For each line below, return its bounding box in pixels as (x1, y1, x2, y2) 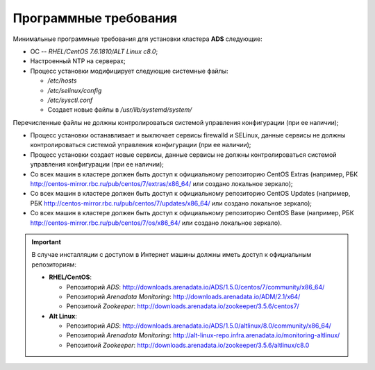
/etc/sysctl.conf (47, 96, 93, 104)
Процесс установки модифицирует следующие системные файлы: (30, 67, 228, 75)
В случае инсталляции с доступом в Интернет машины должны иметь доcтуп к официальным (31, 251, 312, 259)
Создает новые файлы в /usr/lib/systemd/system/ (47, 106, 192, 114)
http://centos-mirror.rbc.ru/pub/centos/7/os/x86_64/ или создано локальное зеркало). (30, 219, 283, 227)
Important (31, 237, 62, 246)
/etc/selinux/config (47, 86, 102, 94)
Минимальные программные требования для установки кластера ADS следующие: (12, 35, 263, 43)
